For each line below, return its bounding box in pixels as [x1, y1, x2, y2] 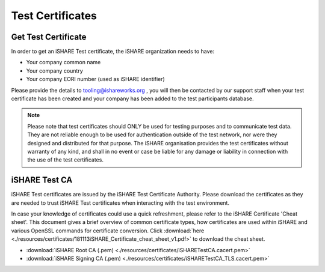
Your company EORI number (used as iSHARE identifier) [26, 76, 165, 83]
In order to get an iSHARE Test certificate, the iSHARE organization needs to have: [11, 48, 215, 55]
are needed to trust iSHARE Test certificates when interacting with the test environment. [11, 199, 230, 207]
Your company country [26, 67, 84, 74]
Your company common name [26, 59, 101, 66]
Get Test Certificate [11, 32, 87, 42]
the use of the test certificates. [27, 156, 104, 163]
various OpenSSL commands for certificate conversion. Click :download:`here [11, 227, 205, 234]
